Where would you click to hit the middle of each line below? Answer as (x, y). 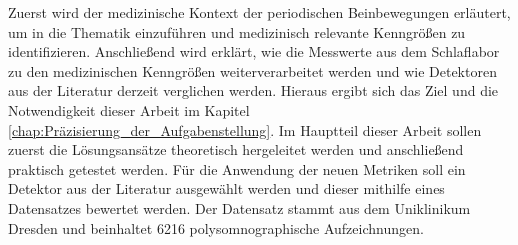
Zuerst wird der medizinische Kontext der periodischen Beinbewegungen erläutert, (259, 12)
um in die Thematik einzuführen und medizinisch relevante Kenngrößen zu (237, 31)
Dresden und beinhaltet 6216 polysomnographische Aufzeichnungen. (216, 227)
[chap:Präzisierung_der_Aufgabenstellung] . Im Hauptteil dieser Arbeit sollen (245, 129)
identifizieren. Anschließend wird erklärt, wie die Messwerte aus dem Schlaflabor (254, 51)
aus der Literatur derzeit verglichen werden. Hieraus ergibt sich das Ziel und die (253, 90)
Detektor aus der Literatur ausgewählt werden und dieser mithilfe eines (226, 188)
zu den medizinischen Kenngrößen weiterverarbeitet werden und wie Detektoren (252, 70)
